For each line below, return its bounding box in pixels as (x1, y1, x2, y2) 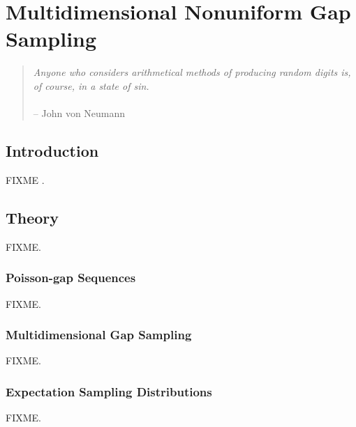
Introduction (6, 140, 99, 162)
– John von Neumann (33, 106, 126, 121)
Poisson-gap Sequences (6, 269, 136, 286)
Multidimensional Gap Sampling (6, 326, 192, 343)
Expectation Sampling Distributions (6, 382, 212, 400)
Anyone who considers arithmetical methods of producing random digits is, (33, 65, 351, 79)
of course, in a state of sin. (33, 78, 149, 93)
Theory (6, 206, 59, 228)
